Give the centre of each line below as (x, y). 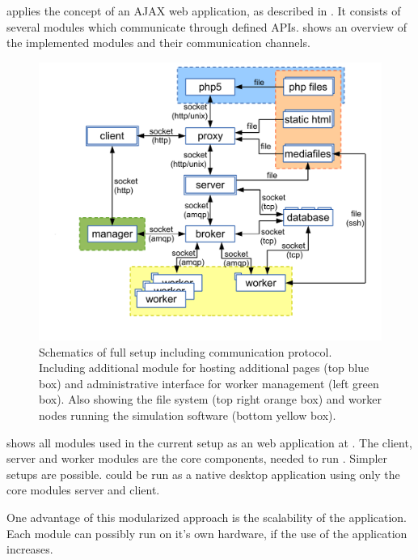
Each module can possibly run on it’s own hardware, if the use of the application (207, 533)
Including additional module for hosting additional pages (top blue (204, 368)
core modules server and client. (83, 490)
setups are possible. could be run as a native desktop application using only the (203, 474)
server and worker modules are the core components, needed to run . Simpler (197, 458)
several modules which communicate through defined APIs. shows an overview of (207, 26)
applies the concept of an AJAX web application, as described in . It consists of (204, 11)
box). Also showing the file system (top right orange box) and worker (210, 399)
